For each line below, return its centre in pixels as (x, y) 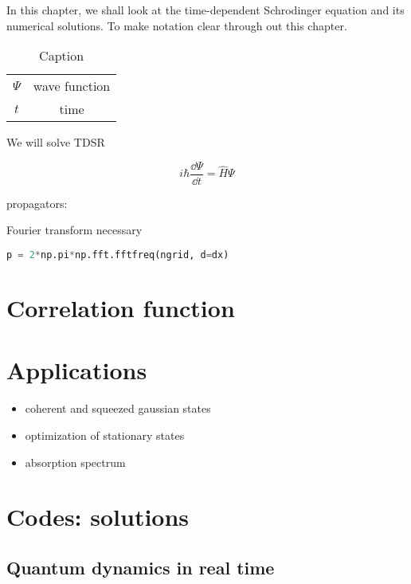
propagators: (37, 203)
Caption (62, 56)
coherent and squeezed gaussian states (118, 408)
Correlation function (121, 308)
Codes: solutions (98, 517)
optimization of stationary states (105, 435)
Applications (77, 370)
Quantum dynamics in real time (141, 567)
